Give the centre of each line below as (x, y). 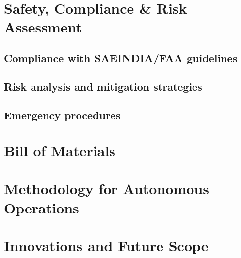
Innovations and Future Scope (106, 246)
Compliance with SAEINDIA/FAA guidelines (121, 57)
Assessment (43, 27)
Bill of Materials (60, 151)
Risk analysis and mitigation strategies (103, 86)
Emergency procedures (62, 115)
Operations (41, 207)
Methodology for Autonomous (106, 188)
